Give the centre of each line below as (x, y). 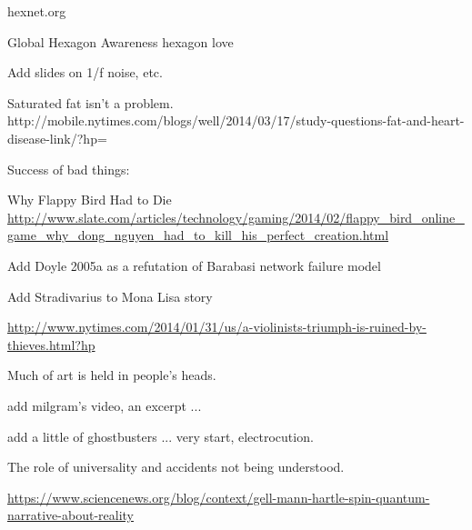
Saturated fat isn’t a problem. (90, 102)
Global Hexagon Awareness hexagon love (121, 41)
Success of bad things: (69, 169)
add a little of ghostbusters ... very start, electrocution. (161, 436)
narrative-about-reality (70, 515)
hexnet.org (37, 11)
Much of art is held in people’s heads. (112, 375)
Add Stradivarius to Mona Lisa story (110, 296)
